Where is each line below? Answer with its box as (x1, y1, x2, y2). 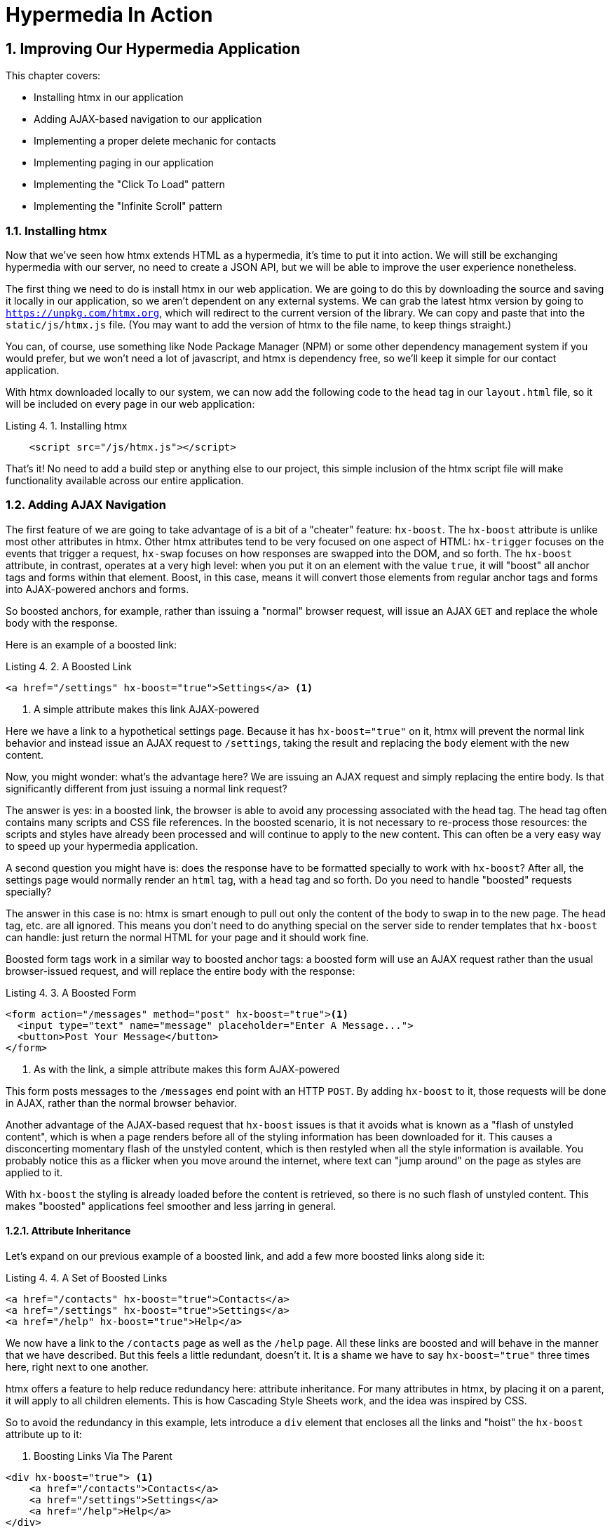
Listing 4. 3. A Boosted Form (6, 986, 137, 999)
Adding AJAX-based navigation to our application (34, 113, 262, 126)
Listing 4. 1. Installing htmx (6, 419, 128, 432)
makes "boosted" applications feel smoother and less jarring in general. (6, 1199, 336, 1212)
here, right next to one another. (6, 1360, 149, 1373)
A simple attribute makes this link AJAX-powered (34, 703, 259, 715)
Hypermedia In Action (6, 3, 213, 27)
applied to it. (6, 1166, 63, 1178)
